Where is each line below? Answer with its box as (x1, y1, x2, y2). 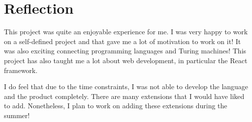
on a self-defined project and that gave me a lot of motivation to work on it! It (4, 36, 241, 46)
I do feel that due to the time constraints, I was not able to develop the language (4, 81, 249, 92)
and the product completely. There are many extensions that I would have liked (4, 91, 245, 101)
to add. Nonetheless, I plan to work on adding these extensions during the (4, 100, 227, 111)
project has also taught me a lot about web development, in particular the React (4, 55, 248, 65)
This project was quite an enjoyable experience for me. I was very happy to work (4, 26, 248, 37)
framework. (4, 65, 38, 75)
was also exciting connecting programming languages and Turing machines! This (4, 46, 247, 56)
